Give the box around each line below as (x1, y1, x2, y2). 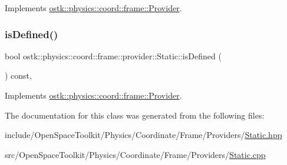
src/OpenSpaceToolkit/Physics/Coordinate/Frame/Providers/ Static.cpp (5, 148, 266, 160)
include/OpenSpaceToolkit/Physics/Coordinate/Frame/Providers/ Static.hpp (5, 129, 282, 141)
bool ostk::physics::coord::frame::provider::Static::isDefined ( (5, 49, 222, 62)
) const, (5, 69, 32, 82)
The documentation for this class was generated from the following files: (5, 109, 265, 121)
